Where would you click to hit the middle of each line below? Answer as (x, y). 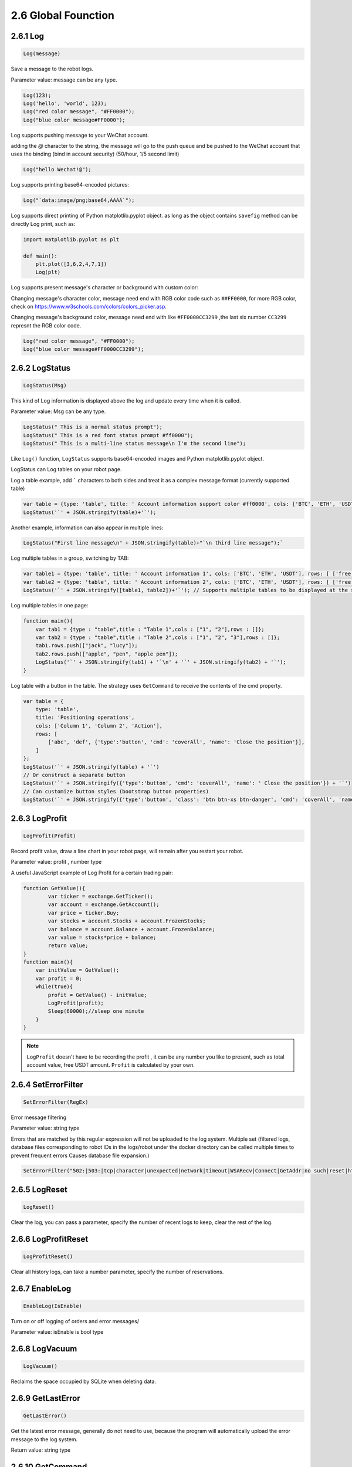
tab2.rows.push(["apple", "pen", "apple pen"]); (107, 654)
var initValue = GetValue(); (77, 970)
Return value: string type (41, 1450)
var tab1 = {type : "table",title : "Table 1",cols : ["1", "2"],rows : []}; (150, 629)
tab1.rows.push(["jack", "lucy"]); (87, 646)
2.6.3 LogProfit (39, 818)
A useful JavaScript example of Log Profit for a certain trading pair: (92, 873)
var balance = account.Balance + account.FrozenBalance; (131, 929)
